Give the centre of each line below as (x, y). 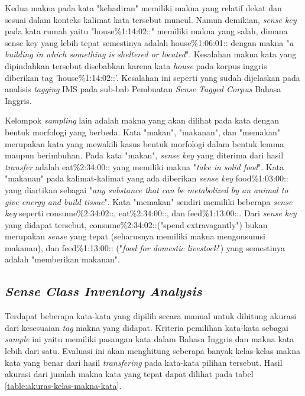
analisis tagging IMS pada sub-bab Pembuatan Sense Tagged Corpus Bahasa (143, 89)
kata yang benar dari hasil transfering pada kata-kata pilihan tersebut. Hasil (144, 362)
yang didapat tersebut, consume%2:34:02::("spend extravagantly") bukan (136, 224)
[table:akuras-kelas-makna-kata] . (63, 385)
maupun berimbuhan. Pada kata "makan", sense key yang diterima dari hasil (144, 155)
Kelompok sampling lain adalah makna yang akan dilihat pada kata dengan (142, 120)
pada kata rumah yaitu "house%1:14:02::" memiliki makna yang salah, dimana (146, 31)
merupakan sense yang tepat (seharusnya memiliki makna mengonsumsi (135, 236)
